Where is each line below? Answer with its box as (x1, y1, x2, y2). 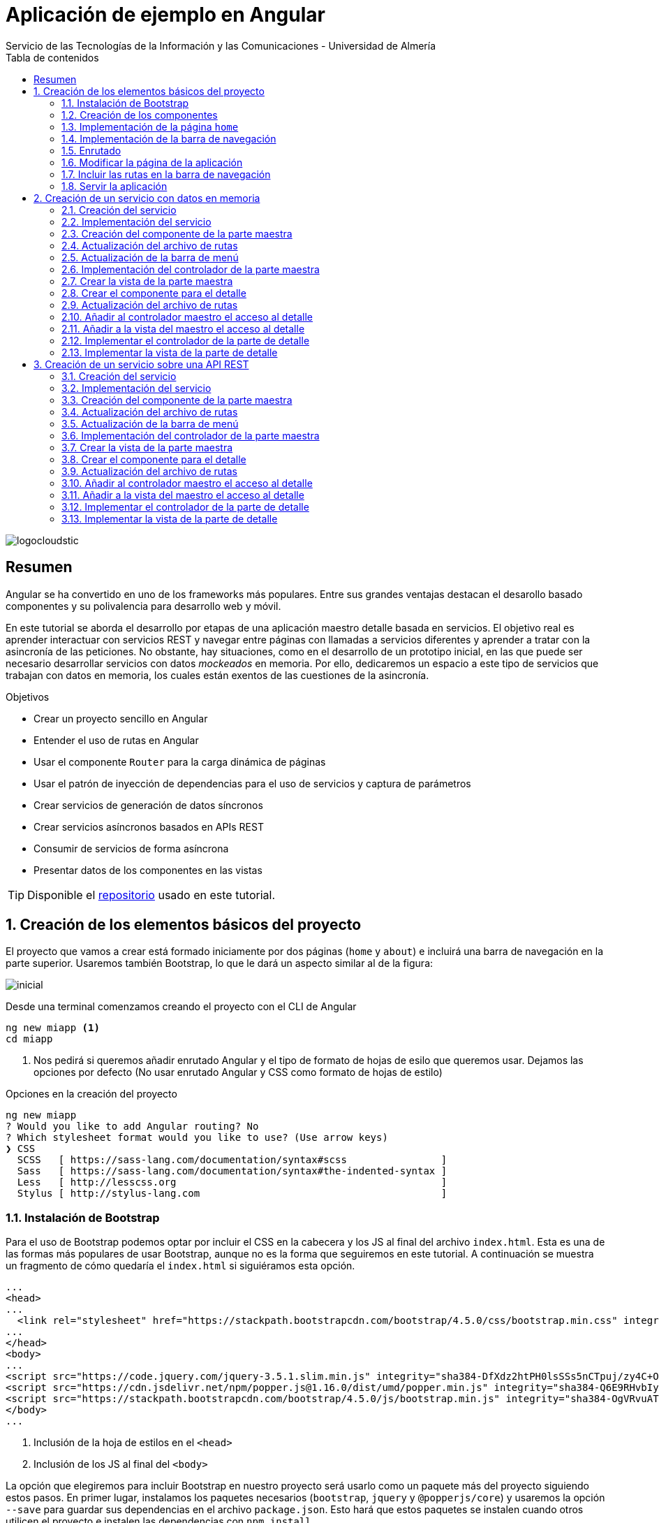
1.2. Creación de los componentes (61, 108, 218, 121)
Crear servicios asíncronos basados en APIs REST (34, 820, 264, 833)
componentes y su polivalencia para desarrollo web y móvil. (6, 599, 281, 612)
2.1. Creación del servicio (61, 203, 177, 216)
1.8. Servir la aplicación (61, 180, 168, 192)
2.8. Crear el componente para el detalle (61, 286, 246, 299)
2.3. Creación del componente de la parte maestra (61, 227, 293, 240)
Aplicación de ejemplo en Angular (6, 3, 325, 27)
